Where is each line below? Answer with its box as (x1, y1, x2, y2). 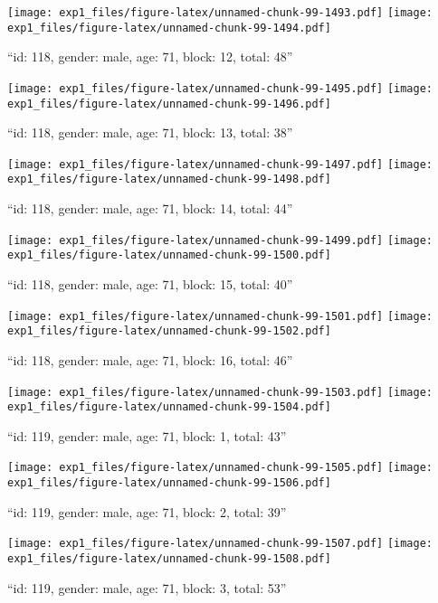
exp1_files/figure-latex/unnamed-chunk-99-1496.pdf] (7, 97, 331, 110)
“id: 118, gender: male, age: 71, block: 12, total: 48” (7, 47, 293, 66)
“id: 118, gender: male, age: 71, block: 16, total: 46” (7, 350, 293, 369)
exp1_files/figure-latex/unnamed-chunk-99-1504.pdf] (7, 400, 331, 414)
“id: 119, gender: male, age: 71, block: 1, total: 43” (7, 426, 287, 445)
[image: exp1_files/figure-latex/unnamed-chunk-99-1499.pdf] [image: (7, 233, 433, 247)
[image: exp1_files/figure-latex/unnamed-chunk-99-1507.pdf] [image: (7, 537, 433, 551)
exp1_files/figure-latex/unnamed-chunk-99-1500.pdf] (7, 249, 331, 262)
